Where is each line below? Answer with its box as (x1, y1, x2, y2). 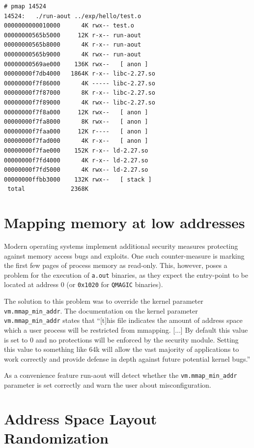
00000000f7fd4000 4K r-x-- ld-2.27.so (4, 157, 148, 164)
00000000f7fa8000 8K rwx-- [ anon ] (4, 118, 148, 126)
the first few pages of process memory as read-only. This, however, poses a (4, 260, 227, 270)
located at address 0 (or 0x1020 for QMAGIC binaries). (4, 279, 163, 290)
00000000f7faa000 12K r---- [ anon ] (4, 128, 148, 135)
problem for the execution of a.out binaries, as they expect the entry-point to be (4, 269, 248, 280)
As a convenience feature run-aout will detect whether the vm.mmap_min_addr (4, 370, 237, 380)
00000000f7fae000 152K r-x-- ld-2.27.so (4, 147, 148, 154)
